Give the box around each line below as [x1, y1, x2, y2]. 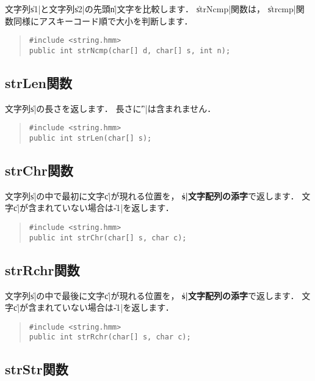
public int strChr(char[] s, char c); [29, 233, 187, 242]
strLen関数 [5, 73, 72, 92]
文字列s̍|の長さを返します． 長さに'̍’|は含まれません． [5, 102, 216, 114]
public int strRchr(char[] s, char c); [29, 333, 191, 342]
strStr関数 [5, 360, 68, 379]
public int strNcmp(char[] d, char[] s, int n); [29, 46, 231, 55]
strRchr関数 [5, 260, 80, 279]
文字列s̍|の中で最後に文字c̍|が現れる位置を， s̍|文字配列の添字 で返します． [5, 289, 299, 301]
